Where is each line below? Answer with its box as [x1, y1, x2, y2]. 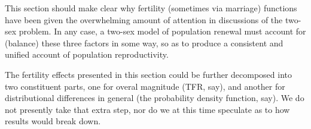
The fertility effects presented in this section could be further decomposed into [5, 68, 292, 80]
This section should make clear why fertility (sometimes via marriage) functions [5, 2, 297, 14]
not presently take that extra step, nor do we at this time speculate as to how [5, 103, 290, 115]
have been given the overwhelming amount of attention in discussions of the [5, 13, 283, 26]
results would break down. [5, 115, 101, 127]
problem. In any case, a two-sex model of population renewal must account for [19, 25, 306, 37]
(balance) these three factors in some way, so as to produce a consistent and [5, 36, 283, 49]
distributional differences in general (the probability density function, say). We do [5, 92, 304, 104]
